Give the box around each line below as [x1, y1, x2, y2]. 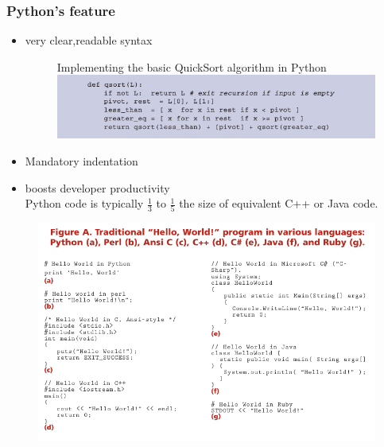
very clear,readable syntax [25, 32, 153, 49]
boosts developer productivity [25, 179, 170, 196]
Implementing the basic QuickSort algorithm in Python [56, 58, 327, 75]
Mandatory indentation [25, 152, 138, 169]
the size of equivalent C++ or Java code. [179, 195, 378, 212]
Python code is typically [25, 195, 144, 212]
